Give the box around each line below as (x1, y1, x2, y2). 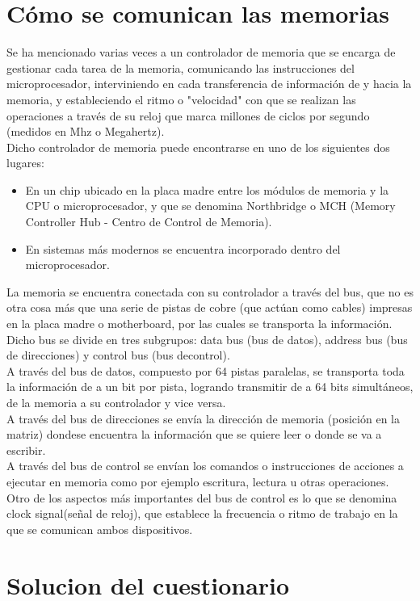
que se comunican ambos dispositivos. (6, 520, 193, 537)
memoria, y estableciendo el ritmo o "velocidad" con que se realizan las (6, 90, 356, 107)
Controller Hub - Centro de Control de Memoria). (25, 213, 272, 230)
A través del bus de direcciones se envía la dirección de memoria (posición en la (6, 410, 400, 427)
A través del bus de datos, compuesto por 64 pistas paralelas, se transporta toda (6, 362, 405, 379)
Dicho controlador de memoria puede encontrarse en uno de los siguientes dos (6, 138, 390, 155)
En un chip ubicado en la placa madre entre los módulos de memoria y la (25, 181, 389, 198)
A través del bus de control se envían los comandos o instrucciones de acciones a (6, 457, 404, 474)
